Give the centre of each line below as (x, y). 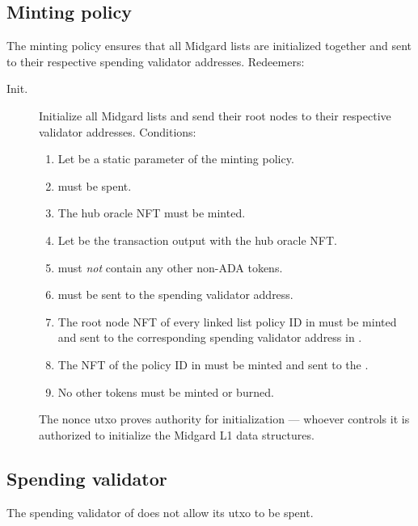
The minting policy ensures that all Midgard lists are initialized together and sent (209, 46)
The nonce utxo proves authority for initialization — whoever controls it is (224, 419)
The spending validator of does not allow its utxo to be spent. (160, 512)
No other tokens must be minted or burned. (166, 391)
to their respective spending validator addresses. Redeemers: (156, 61)
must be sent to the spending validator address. (175, 295)
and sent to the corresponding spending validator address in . (210, 337)
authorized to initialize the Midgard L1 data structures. (177, 434)
